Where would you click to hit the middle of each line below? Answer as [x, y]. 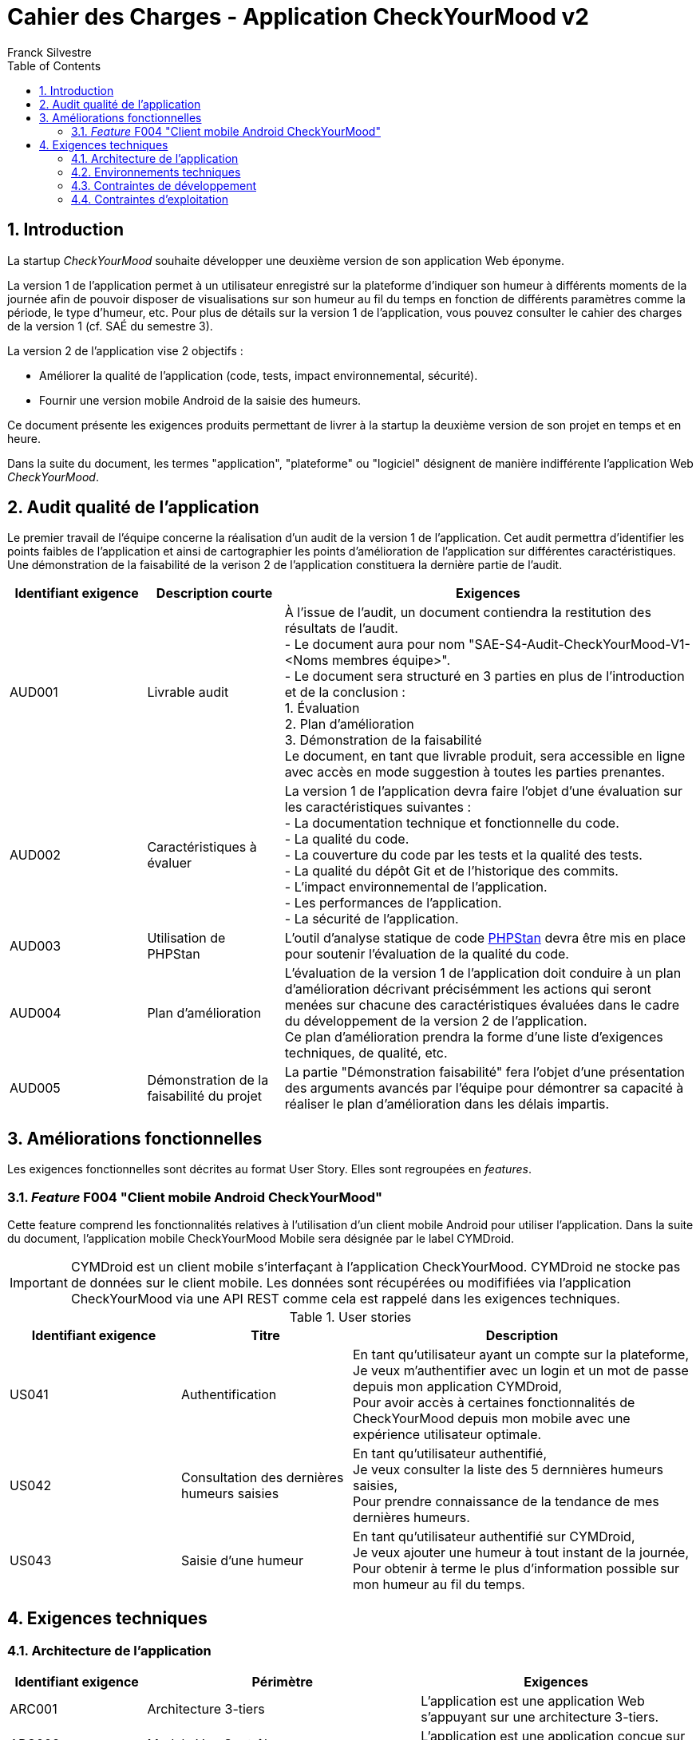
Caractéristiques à [202, 847]
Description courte [214, 593]
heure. [24, 438]
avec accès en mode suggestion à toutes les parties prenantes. [475, 772]
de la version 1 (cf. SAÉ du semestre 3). [110, 326]
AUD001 [34, 692]
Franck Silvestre [49, 52]
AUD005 [35, 1088]
